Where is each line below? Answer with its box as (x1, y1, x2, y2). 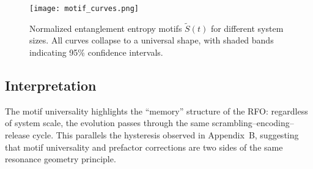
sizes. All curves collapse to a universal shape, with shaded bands (29, 34, 274, 47)
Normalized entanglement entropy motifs (29, 21, 182, 34)
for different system (210, 21, 284, 34)
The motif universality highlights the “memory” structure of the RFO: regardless (5, 104, 308, 117)
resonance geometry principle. (5, 152, 116, 165)
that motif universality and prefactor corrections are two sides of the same (5, 140, 283, 153)
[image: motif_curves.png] (29, 4, 139, 13)
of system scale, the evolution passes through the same (5, 116, 210, 129)
